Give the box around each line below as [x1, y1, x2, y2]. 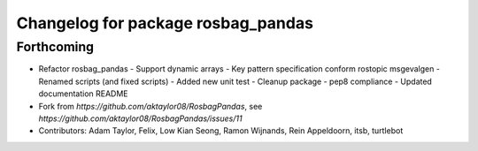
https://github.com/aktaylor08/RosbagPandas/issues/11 [38, 113, 243, 124]
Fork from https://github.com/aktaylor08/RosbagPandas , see [38, 101, 263, 111]
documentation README [38, 88, 128, 99]
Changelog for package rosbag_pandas [16, 13, 314, 33]
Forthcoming [16, 39, 95, 55]
